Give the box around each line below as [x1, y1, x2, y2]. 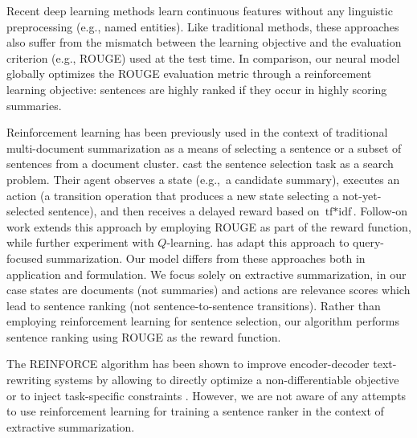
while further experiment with [6, 234, 154, 251]
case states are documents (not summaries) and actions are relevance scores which [6, 281, 411, 298]
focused [6, 249, 43, 266]
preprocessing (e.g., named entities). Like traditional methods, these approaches [6, 18, 399, 35]
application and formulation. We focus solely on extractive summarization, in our [6, 265, 407, 282]
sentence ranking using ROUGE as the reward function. [6, 328, 281, 345]
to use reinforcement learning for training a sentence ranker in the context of [6, 403, 384, 420]
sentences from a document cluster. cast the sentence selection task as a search [6, 155, 394, 172]
